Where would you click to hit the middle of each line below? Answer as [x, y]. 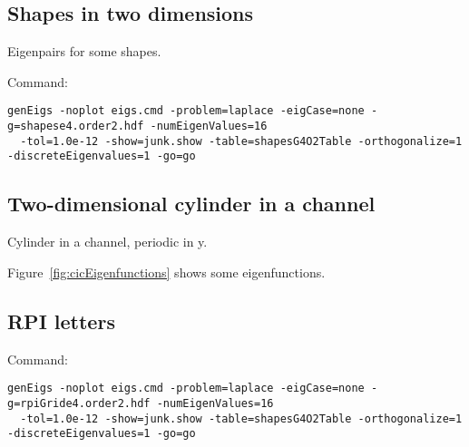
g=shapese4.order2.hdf [76, 126]
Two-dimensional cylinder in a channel [191, 204]
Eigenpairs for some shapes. [84, 51]
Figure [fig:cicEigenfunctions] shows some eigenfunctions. [166, 272]
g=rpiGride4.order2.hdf [79, 403]
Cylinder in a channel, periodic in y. [107, 242]
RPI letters [61, 321]
